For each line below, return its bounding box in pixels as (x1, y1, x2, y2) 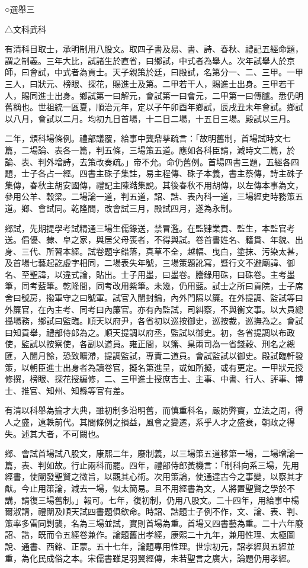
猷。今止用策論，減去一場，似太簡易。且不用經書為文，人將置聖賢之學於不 (5, 482, 295, 494)
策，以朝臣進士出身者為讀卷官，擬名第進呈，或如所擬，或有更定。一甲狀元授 (5, 361, 303, 373)
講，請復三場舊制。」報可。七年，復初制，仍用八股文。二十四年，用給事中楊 (5, 493, 299, 506)
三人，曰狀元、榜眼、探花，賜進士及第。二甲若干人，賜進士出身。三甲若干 (5, 77, 295, 89)
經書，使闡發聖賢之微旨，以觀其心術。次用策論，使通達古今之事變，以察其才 (5, 470, 303, 483)
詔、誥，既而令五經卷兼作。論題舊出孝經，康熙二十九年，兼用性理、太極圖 (5, 528, 295, 541)
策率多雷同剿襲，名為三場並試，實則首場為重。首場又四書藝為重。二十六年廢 (5, 516, 303, 529)
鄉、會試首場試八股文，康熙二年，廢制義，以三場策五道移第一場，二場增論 (5, 447, 295, 460)
